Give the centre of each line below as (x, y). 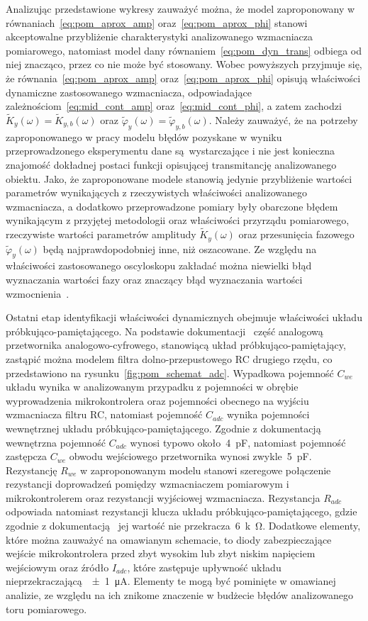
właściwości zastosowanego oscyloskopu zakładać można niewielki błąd (159, 265)
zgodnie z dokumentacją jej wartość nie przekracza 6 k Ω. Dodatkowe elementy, (183, 526)
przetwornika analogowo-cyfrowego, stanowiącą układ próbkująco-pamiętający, (176, 345)
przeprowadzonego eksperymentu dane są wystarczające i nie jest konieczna (170, 151)
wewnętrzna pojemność (56, 442)
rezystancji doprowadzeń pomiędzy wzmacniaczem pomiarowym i (147, 484)
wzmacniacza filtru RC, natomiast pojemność (104, 414)
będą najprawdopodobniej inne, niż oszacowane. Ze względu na (180, 248)
